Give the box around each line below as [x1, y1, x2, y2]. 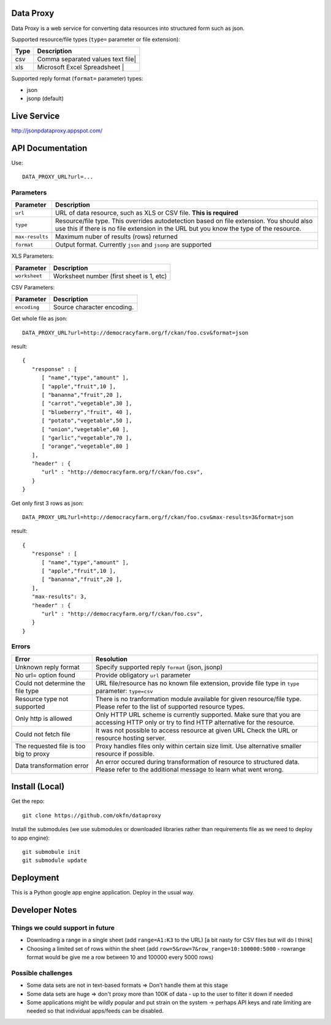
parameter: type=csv [95, 686, 153, 695]
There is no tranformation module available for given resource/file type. [95, 694, 302, 703]
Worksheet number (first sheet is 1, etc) [53, 272, 167, 280]
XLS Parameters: [11, 252, 55, 260]
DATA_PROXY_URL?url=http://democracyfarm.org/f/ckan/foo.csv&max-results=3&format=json [22, 514, 294, 521]
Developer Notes [11, 905, 77, 915]
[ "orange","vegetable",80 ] [41, 443, 129, 450]
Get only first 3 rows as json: [11, 499, 84, 507]
